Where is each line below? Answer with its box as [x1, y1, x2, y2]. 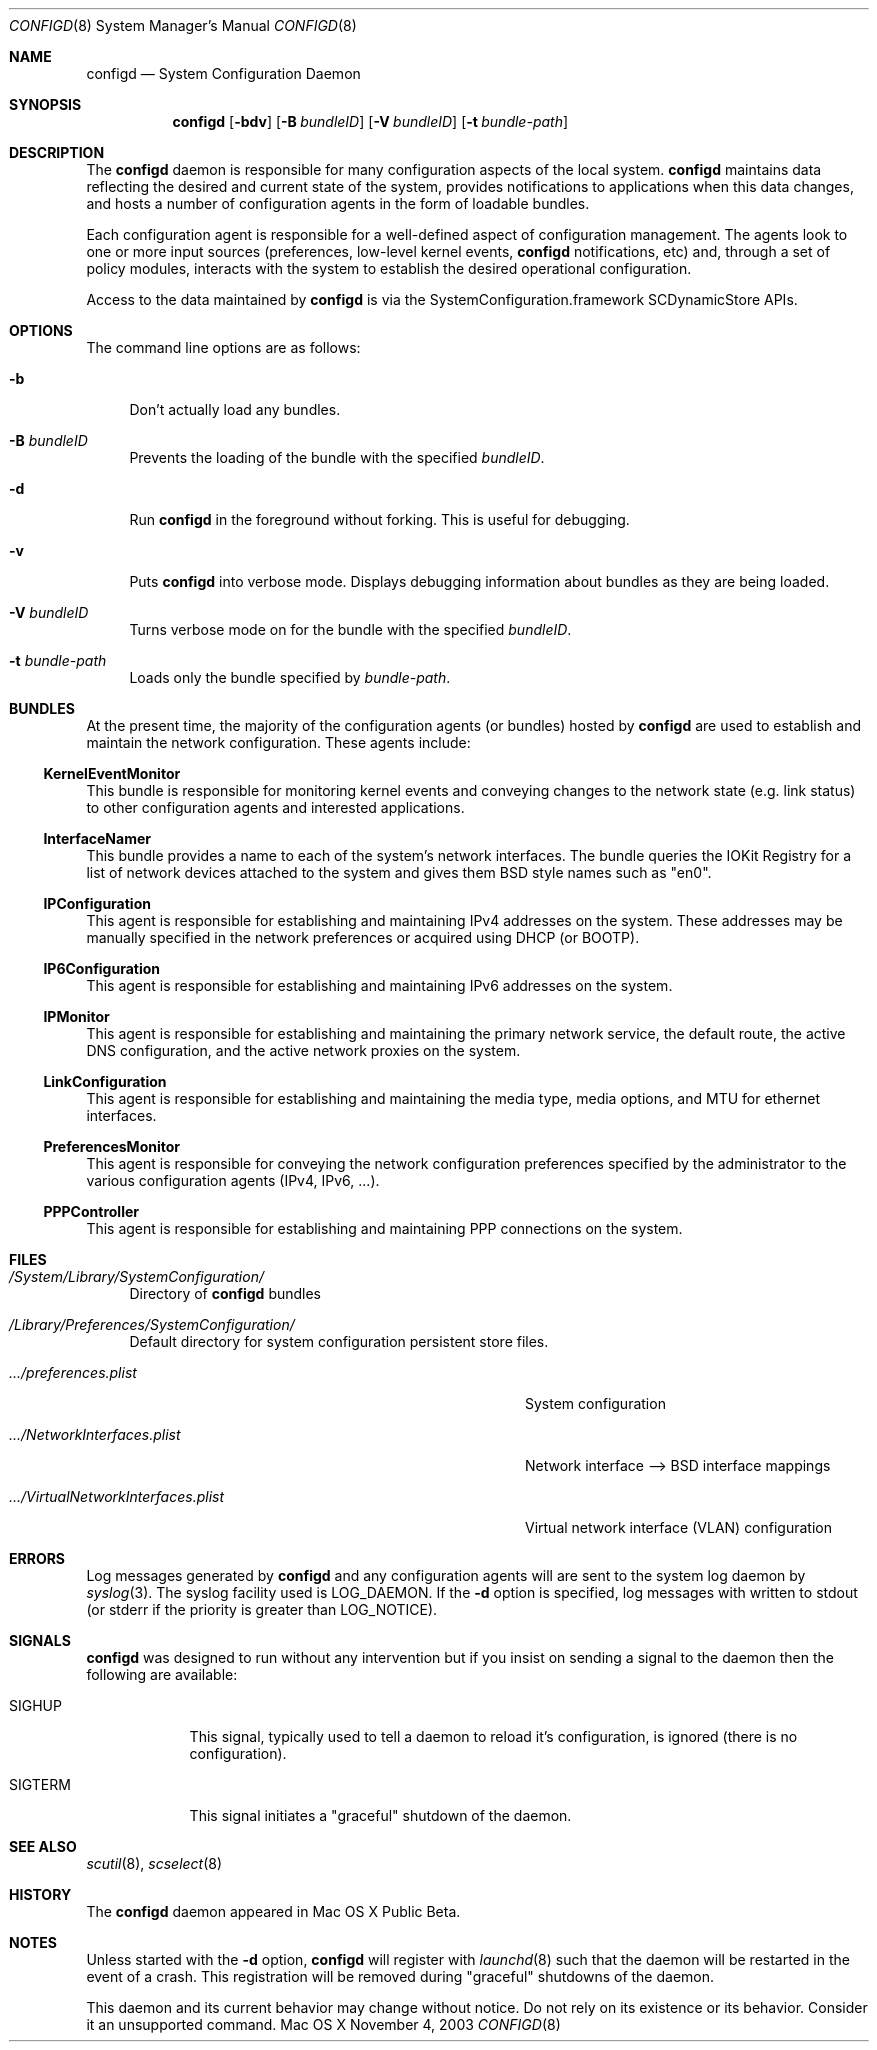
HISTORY [9, 1886, 72, 1903]
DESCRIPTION [9, 144, 105, 161]
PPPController [43, 1203, 139, 1220]
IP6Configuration [43, 960, 161, 977]
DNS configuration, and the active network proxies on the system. [86, 1042, 521, 1059]
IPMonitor [43, 1008, 110, 1025]
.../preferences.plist [9, 1364, 137, 1381]
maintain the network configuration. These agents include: [86, 734, 471, 751]
